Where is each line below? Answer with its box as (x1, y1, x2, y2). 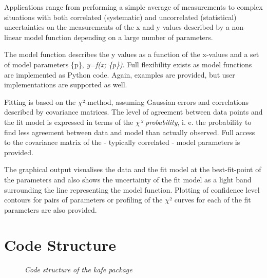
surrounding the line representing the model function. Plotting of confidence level (4, 184, 260, 195)
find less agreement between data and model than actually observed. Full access (4, 126, 255, 137)
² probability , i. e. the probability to (140, 116, 252, 127)
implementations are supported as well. (4, 79, 127, 90)
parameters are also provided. (4, 204, 97, 215)
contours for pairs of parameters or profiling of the (4, 194, 163, 205)
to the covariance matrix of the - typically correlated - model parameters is (4, 137, 240, 147)
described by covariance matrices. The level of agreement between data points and (4, 106, 263, 117)
